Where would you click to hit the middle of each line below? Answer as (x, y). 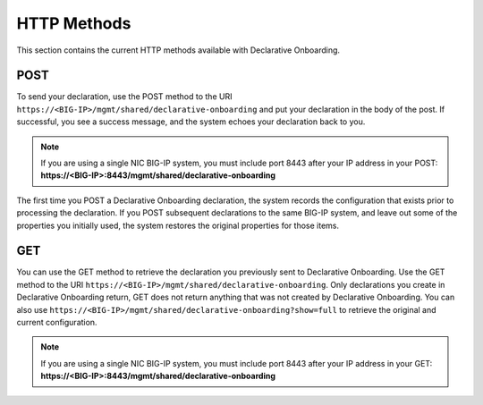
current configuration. (57, 323)
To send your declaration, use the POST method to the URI (124, 97)
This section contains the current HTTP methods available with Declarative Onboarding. (178, 50)
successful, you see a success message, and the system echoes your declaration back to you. (191, 122)
